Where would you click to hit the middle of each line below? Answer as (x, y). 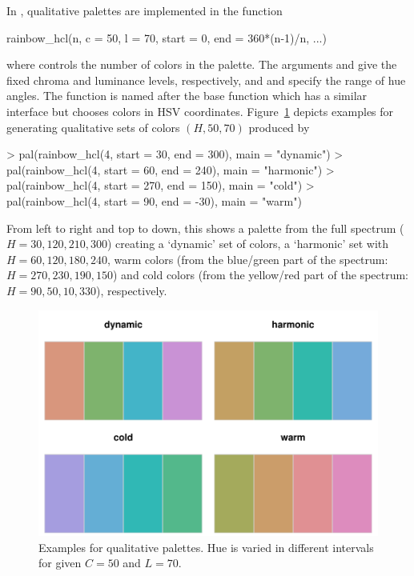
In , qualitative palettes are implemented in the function (145, 10)
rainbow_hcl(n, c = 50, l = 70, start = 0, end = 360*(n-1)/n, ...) (167, 37)
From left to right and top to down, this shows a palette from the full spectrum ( (205, 228)
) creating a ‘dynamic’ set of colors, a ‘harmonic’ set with (248, 244)
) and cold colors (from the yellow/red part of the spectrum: (261, 275)
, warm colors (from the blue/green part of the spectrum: (248, 259)
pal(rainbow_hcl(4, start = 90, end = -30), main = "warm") (154, 200)
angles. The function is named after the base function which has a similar (187, 96)
